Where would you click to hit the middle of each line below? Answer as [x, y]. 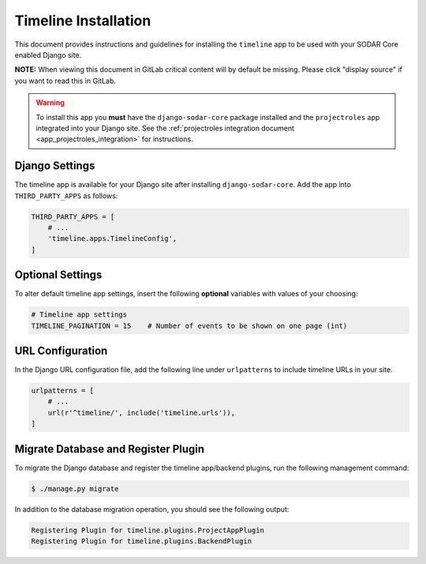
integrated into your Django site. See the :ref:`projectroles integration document [165, 128]
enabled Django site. [48, 55]
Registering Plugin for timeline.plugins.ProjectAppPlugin [148, 530]
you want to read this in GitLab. [65, 81]
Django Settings [55, 166]
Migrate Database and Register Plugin [110, 449]
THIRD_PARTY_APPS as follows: [66, 196]
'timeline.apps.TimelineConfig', [112, 239]
